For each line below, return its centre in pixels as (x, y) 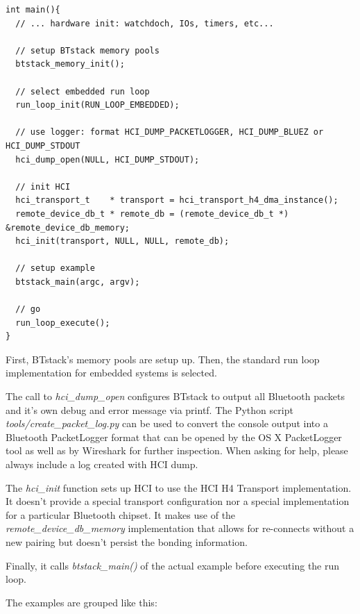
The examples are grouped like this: (82, 602)
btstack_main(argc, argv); (78, 282)
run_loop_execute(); (63, 323)
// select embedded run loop (83, 91)
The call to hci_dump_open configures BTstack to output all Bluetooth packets (175, 396)
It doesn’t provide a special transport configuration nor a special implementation (178, 501)
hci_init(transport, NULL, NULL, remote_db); (122, 241)
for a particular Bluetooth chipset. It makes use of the (121, 514)
